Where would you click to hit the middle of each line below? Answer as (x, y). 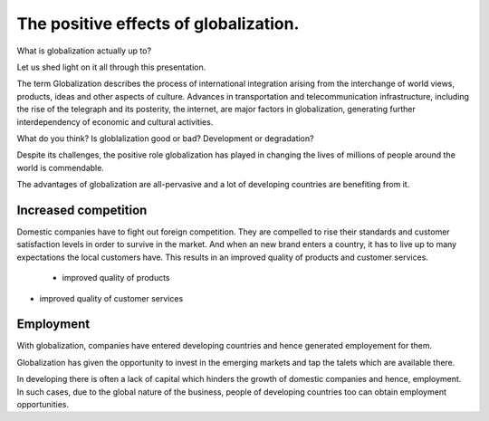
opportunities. (43, 404)
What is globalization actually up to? (84, 51)
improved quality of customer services (111, 298)
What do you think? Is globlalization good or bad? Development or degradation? (165, 138)
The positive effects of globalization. (158, 24)
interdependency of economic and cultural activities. (115, 121)
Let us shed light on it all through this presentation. (111, 67)
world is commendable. (60, 167)
